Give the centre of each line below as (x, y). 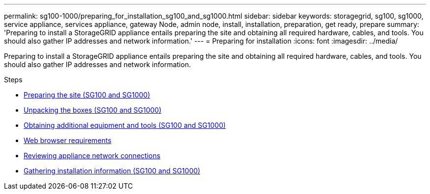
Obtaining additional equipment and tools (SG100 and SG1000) (125, 125)
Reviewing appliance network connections (92, 156)
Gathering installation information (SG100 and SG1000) (112, 171)
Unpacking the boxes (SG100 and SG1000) (93, 110)
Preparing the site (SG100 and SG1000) (87, 95)
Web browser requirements (67, 140)
